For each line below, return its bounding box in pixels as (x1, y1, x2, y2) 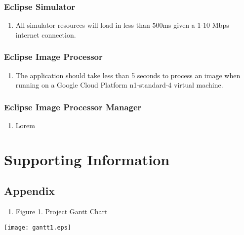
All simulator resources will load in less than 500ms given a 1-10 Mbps (15, 20, 229, 30)
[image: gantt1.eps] (4, 224, 72, 231)
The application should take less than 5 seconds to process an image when (15, 70, 241, 80)
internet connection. (15, 29, 76, 40)
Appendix (4, 183, 55, 198)
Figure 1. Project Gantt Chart (15, 206, 108, 217)
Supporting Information (4, 149, 170, 169)
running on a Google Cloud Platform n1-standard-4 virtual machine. (15, 80, 223, 90)
